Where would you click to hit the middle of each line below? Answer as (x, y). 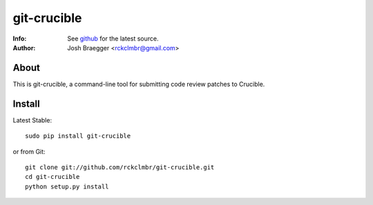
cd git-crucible (52, 177)
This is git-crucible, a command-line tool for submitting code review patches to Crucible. (139, 84)
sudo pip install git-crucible (78, 136)
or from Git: (29, 151)
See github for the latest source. (113, 39)
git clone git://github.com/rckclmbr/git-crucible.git (120, 167)
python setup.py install (67, 186)
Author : (24, 47)
